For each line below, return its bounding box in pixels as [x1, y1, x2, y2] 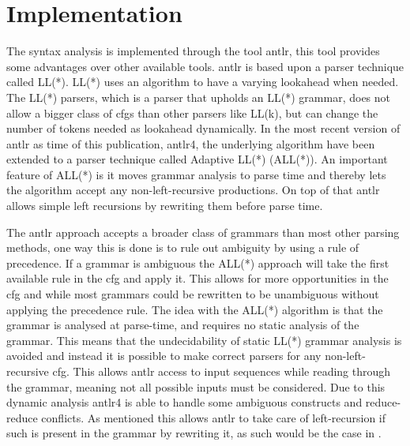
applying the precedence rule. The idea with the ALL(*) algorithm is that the [6, 301, 383, 317]
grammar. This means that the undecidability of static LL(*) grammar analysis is [6, 332, 402, 348]
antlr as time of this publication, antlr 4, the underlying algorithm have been [6, 135, 375, 152]
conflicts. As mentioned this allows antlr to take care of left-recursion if [41, 409, 386, 425]
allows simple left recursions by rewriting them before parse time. [6, 197, 323, 214]
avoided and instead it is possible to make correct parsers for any [6, 347, 322, 364]
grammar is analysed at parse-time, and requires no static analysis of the [6, 317, 359, 333]
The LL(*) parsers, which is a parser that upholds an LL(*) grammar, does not [6, 88, 391, 105]
